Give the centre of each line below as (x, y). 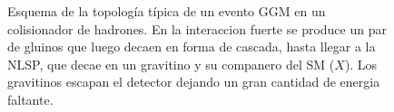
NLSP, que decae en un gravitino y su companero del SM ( (171, 64)
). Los (361, 64)
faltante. (30, 99)
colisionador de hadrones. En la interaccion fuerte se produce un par (197, 28)
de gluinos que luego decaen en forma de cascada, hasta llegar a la (192, 47)
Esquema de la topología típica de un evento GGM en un (167, 11)
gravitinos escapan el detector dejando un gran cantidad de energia (194, 82)
